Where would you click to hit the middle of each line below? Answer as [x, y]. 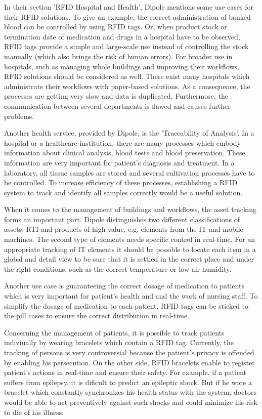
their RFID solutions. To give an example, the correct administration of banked [127, 16]
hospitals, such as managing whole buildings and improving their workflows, [122, 66]
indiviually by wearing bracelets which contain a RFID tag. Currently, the [119, 342]
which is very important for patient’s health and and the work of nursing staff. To [131, 296]
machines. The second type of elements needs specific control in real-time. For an [130, 239]
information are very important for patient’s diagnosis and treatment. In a [119, 162]
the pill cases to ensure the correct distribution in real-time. [97, 316]
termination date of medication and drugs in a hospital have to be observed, [122, 36]
